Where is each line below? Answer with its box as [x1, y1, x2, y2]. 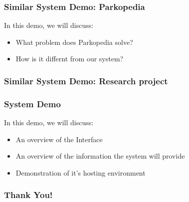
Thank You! [4, 189, 53, 201]
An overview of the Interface [15, 134, 103, 144]
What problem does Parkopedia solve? [15, 36, 133, 47]
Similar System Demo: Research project [4, 74, 168, 87]
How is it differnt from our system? [15, 53, 124, 64]
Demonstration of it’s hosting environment [15, 167, 146, 178]
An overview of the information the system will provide [15, 151, 185, 161]
